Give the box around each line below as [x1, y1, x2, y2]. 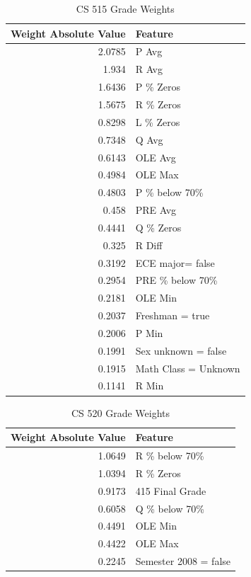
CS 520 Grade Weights [71, 405, 170, 420]
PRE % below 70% [135, 273, 218, 287]
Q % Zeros [135, 219, 182, 234]
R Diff [135, 237, 163, 252]
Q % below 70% [135, 501, 204, 515]
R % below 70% [135, 448, 204, 462]
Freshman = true [135, 308, 210, 323]
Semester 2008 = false [135, 554, 231, 569]
